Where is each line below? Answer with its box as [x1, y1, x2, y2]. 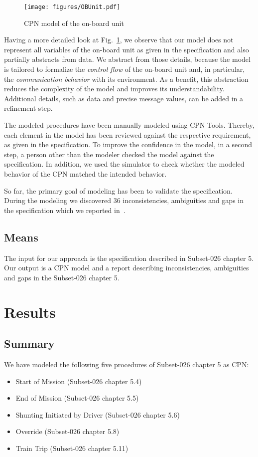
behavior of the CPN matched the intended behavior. [4, 168, 167, 179]
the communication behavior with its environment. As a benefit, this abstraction [4, 73, 249, 84]
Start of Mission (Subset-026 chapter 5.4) [15, 376, 142, 386]
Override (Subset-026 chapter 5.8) [15, 426, 120, 437]
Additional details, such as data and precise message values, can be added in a [4, 93, 244, 103]
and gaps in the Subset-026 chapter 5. [4, 272, 120, 282]
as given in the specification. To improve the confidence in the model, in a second [4, 139, 253, 150]
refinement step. [4, 103, 53, 113]
